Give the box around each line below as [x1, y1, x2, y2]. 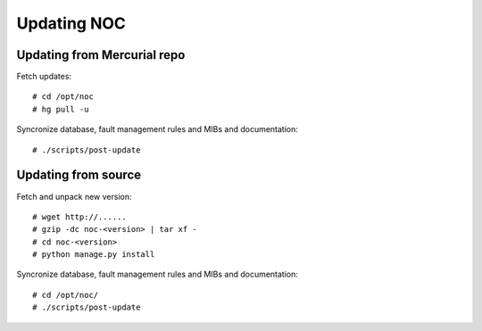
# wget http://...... [32, 211, 127, 222]
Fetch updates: [16, 71, 71, 82]
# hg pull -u [32, 103, 89, 114]
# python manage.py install [32, 250, 155, 260]
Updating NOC [16, 13, 127, 33]
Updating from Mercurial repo [16, 47, 186, 62]
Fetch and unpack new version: [16, 191, 132, 202]
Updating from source [16, 168, 142, 183]
